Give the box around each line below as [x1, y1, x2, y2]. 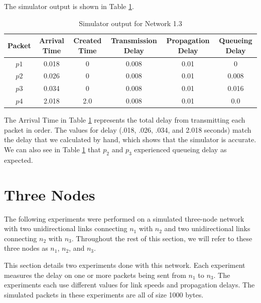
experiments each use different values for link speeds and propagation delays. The [4, 279, 255, 290]
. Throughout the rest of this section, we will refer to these [71, 233, 252, 243]
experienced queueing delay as [134, 144, 227, 155]
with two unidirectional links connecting [4, 223, 127, 234]
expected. [4, 154, 33, 165]
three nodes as [4, 243, 48, 253]
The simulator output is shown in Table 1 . [4, 1, 134, 11]
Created [73, 35, 102, 46]
